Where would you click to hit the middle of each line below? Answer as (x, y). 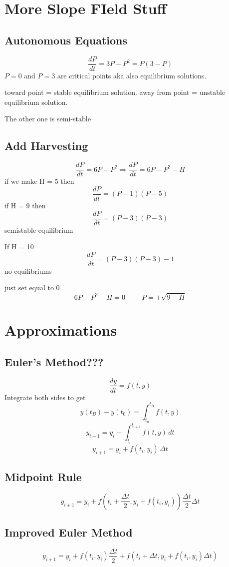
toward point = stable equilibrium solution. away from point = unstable (115, 92)
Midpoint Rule (43, 476)
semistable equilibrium (39, 230)
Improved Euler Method (69, 532)
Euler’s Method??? (54, 361)
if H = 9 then (25, 205)
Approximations (61, 330)
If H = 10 (19, 247)
